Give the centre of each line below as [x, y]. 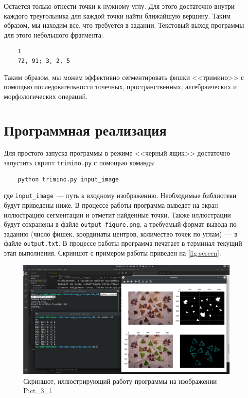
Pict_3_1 [38, 390]
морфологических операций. [46, 96]
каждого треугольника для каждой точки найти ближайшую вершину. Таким [117, 15]
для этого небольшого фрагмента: [53, 34]
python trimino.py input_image [68, 179]
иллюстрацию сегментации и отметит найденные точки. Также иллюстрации [117, 214]
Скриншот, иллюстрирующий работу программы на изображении [120, 381]
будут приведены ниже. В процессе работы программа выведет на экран [111, 205]
